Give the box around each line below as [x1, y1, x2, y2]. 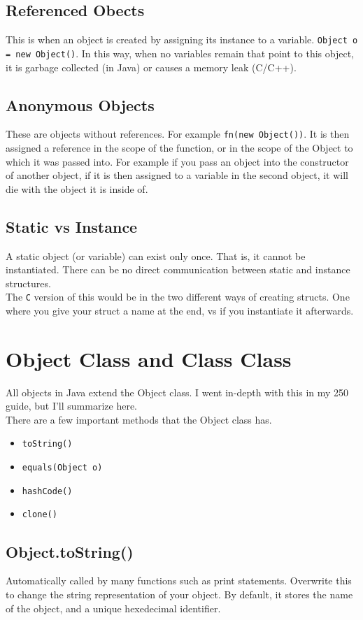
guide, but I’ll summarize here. [6, 398, 137, 413]
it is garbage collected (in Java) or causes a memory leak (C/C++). [6, 59, 297, 74]
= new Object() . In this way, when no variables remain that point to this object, [6, 45, 355, 60]
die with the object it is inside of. [6, 181, 148, 196]
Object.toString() [6, 540, 134, 562]
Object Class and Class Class [6, 344, 292, 373]
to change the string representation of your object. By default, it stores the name [6, 586, 353, 601]
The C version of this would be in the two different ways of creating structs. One [6, 289, 350, 304]
